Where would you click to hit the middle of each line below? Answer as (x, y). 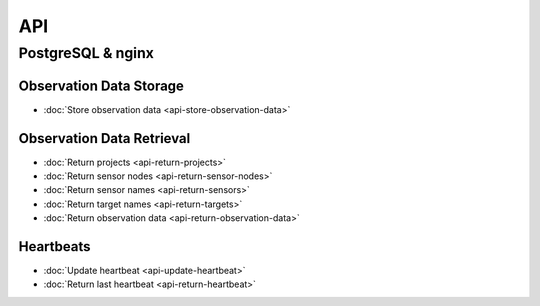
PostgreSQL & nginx (86, 53)
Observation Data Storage (101, 85)
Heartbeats (54, 246)
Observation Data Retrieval (104, 138)
